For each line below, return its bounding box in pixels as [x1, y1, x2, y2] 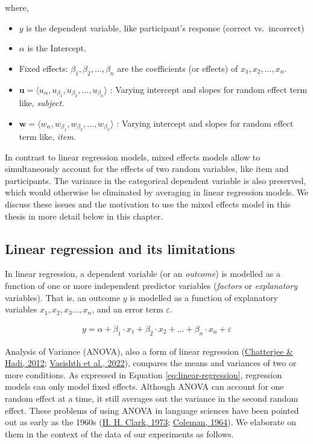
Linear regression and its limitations [5, 239, 235, 258]
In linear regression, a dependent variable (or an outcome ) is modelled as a [5, 267, 280, 280]
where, [5, 1, 29, 13]
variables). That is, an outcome [5, 291, 121, 303]
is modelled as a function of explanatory [130, 291, 278, 303]
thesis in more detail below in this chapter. [5, 209, 163, 222]
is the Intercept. [27, 42, 86, 54]
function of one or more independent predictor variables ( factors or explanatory [5, 279, 297, 291]
